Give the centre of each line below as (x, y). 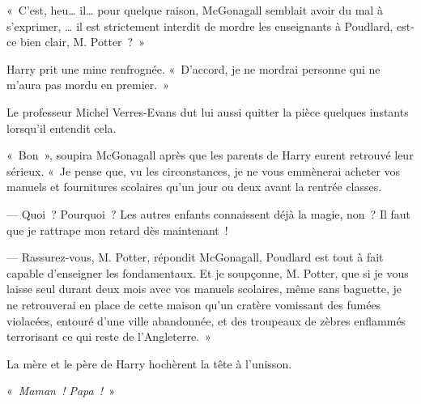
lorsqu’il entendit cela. (62, 128)
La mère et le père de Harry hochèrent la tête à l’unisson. (149, 363)
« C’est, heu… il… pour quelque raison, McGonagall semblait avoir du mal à (195, 10)
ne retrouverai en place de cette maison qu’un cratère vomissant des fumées (194, 304)
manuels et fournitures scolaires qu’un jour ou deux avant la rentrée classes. (194, 187)
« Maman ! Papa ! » (61, 391)
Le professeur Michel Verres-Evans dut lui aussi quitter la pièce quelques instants (208, 111)
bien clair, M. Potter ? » (83, 42)
